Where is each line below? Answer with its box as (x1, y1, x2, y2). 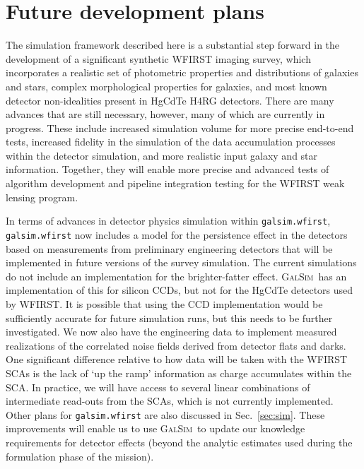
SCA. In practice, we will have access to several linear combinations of (6, 379, 310, 394)
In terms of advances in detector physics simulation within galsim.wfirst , (6, 213, 331, 228)
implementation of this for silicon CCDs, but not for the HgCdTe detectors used (6, 283, 353, 297)
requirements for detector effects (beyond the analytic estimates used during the (6, 434, 353, 449)
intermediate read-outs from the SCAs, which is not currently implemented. (6, 393, 334, 408)
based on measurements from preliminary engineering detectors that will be (6, 241, 333, 256)
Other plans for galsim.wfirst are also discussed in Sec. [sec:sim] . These (6, 407, 325, 422)
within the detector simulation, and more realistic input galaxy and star (6, 148, 318, 162)
